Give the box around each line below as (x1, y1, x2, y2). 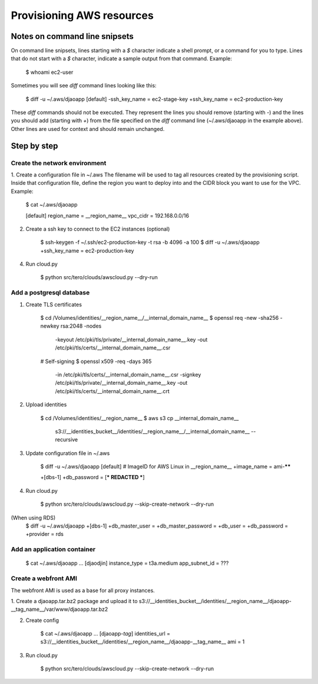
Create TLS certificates (25, 301, 82, 308)
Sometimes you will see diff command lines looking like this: (11, 82, 157, 89)
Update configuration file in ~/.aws (25, 449, 110, 457)
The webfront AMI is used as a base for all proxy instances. (11, 587, 155, 594)
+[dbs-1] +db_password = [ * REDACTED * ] (40, 474, 145, 481)
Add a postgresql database (11, 289, 90, 297)
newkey (40, 322, 59, 330)
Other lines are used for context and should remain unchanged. (11, 125, 165, 132)
